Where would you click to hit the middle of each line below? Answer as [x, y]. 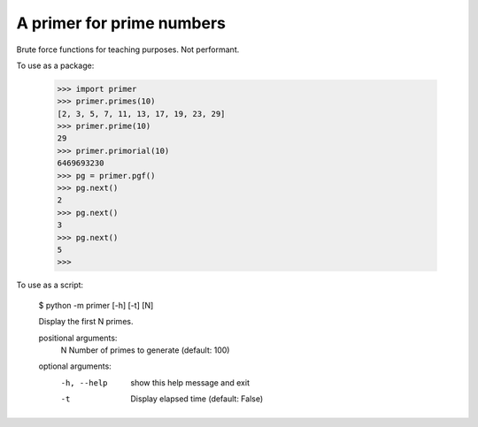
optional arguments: [75, 366]
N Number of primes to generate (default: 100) [145, 350]
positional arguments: [78, 338]
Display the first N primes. [86, 322]
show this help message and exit [190, 382]
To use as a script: [50, 285]
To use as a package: [55, 65]
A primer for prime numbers [121, 23]
